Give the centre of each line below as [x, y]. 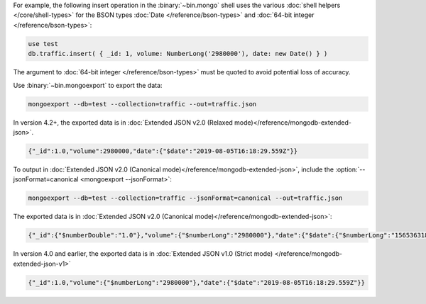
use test [43, 44]
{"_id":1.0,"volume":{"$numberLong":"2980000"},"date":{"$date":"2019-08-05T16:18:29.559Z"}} [197, 282]
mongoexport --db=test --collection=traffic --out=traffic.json [142, 104]
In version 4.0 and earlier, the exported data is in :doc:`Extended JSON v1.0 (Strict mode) [143, 254]
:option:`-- [350, 169]
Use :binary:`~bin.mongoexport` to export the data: [88, 85]
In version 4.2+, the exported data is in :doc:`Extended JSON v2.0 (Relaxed [123, 122]
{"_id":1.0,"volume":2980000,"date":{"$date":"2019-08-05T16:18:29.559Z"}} [163, 151]
